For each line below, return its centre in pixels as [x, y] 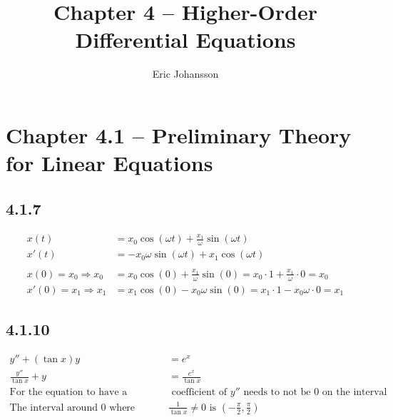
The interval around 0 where [72, 408]
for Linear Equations [109, 163]
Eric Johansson [185, 74]
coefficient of [199, 393]
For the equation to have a [68, 393]
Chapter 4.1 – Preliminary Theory [179, 134]
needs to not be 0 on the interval [315, 393]
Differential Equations [185, 40]
